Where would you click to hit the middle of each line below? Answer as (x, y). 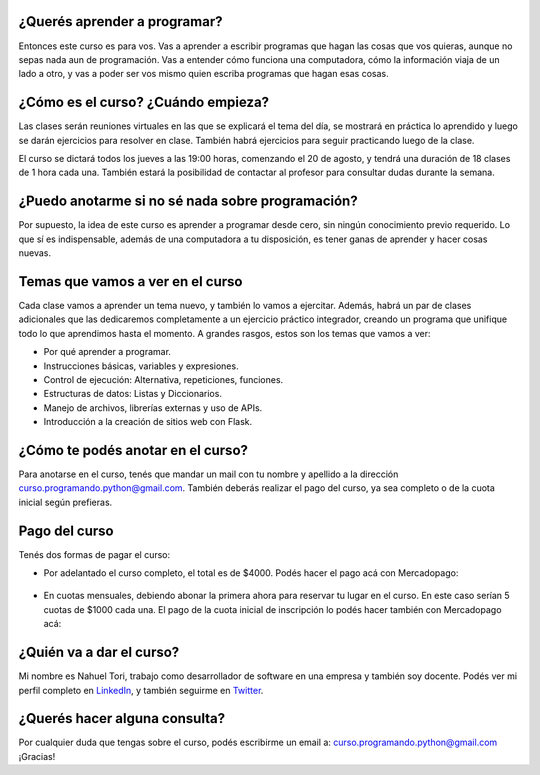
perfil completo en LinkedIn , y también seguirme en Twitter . (141, 690)
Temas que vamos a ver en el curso (130, 281)
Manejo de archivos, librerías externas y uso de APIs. (153, 407)
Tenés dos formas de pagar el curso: (94, 554)
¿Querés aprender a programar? (120, 21)
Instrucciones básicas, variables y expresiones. (141, 366)
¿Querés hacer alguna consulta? (121, 718)
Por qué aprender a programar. (107, 352)
